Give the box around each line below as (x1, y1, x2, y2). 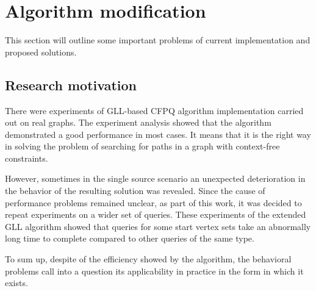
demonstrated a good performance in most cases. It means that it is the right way (5, 128, 311, 140)
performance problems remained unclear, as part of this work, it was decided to (5, 196, 302, 209)
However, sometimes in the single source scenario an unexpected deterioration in (5, 172, 306, 185)
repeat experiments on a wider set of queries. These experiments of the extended (5, 208, 306, 221)
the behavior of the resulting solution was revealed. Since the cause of (5, 184, 265, 197)
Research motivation (5, 75, 137, 94)
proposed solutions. (5, 45, 77, 58)
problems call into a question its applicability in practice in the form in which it (5, 264, 304, 277)
